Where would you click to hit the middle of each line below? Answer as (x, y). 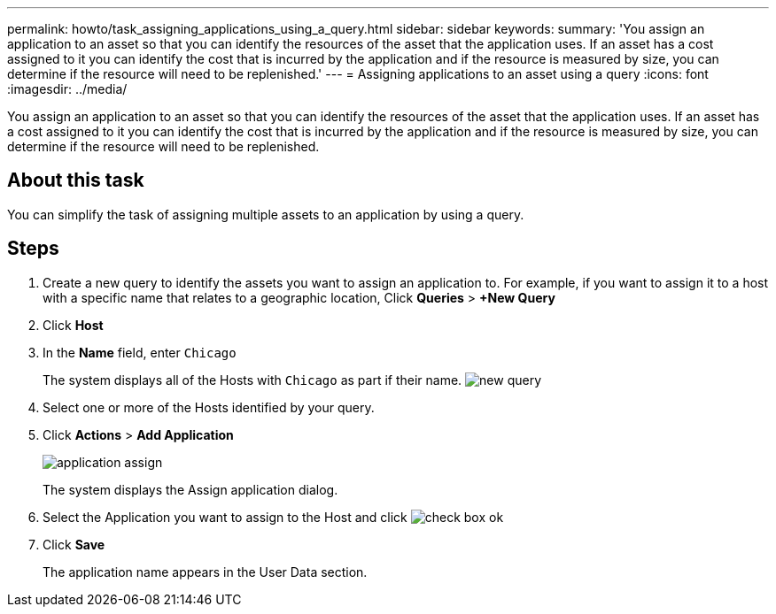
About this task (76, 180)
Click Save (74, 544)
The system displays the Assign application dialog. (190, 489)
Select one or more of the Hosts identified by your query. (209, 407)
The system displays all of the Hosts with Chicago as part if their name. (252, 380)
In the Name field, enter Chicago (140, 352)
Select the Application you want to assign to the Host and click (225, 517)
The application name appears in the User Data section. (205, 572)
